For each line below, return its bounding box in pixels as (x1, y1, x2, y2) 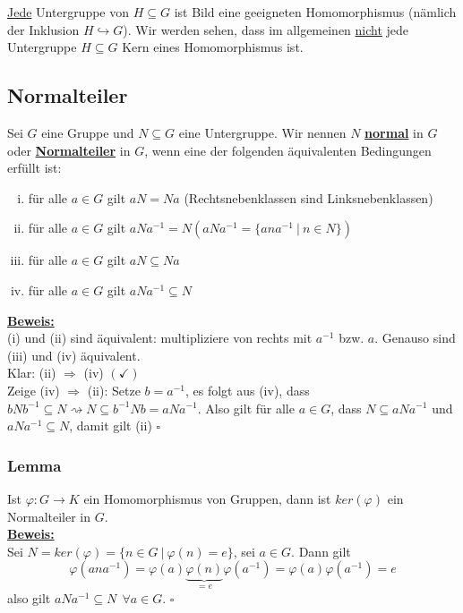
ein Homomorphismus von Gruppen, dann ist (83, 489, 331, 507)
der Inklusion (7, 20, 80, 38)
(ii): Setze (87, 380, 141, 399)
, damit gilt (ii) (69, 416, 152, 435)
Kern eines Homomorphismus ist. (122, 38, 304, 56)
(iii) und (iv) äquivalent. (7, 345, 141, 364)
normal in (364, 123, 424, 141)
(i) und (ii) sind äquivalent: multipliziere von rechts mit (7, 328, 313, 347)
